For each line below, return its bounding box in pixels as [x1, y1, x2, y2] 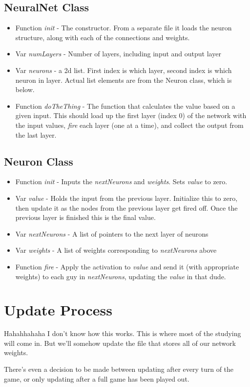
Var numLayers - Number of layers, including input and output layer [15, 48, 221, 59]
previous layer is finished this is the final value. [15, 212, 156, 222]
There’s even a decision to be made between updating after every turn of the [4, 364, 234, 374]
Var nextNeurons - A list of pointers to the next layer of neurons [15, 228, 208, 239]
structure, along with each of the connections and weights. [15, 32, 190, 42]
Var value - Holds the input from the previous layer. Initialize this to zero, [15, 193, 238, 203]
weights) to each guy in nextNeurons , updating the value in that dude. [15, 271, 226, 281]
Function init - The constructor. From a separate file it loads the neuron [15, 23, 232, 33]
